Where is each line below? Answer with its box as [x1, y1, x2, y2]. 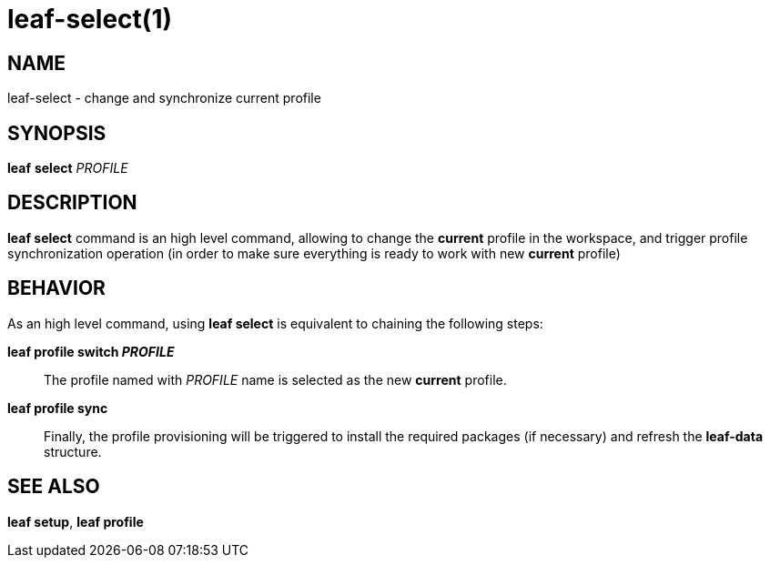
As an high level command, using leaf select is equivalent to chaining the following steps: [7, 315, 543, 331]
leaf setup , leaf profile [7, 513, 144, 530]
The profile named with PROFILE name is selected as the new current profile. [44, 371, 507, 388]
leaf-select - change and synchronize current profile [7, 90, 321, 106]
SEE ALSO [7, 475, 100, 499]
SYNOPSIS [7, 121, 106, 145]
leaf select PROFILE [7, 160, 128, 177]
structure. [44, 443, 102, 459]
